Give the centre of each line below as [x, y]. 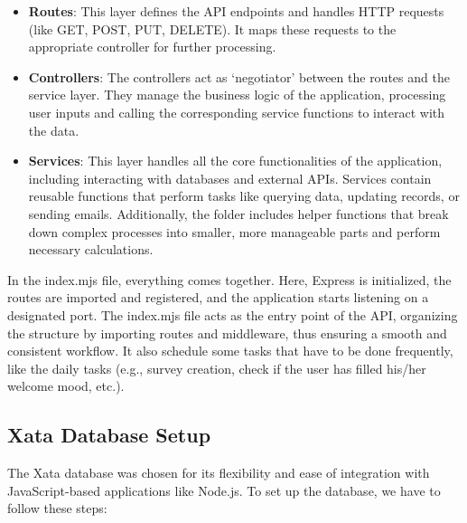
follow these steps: [57, 508]
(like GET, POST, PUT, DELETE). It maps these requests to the [212, 29]
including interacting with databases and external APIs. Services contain [230, 178]
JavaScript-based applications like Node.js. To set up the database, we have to [224, 490]
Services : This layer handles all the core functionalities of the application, [235, 161]
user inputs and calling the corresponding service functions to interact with [237, 112]
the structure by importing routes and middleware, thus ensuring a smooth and [227, 333]
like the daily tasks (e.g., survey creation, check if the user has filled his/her [217, 368]
